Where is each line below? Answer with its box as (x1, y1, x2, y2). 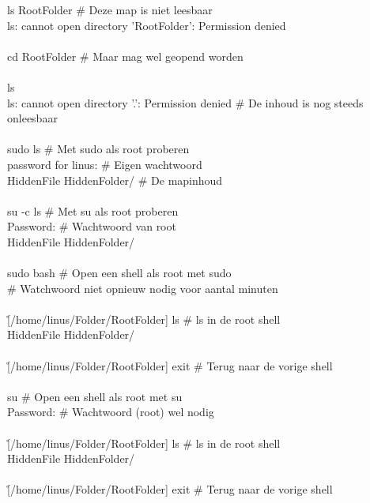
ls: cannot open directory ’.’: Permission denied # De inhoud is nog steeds (7, 94, 364, 111)
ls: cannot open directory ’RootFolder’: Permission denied (7, 17, 286, 33)
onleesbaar (7, 110, 58, 126)
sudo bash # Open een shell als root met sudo (7, 265, 232, 281)
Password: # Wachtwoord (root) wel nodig (7, 404, 214, 420)
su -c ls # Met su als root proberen (7, 202, 179, 219)
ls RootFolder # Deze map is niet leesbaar (7, 2, 213, 17)
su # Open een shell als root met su (7, 388, 183, 404)
